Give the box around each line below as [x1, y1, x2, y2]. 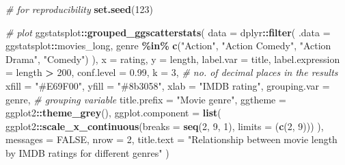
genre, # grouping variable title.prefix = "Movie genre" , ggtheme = [5, 92, 286, 106]
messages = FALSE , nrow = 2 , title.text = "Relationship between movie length [5, 132, 337, 147]
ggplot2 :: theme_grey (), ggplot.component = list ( [5, 105, 221, 120]
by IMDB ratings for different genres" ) [5, 145, 169, 160]
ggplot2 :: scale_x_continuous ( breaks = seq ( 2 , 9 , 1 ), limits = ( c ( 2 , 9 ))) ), [5, 118, 324, 133]
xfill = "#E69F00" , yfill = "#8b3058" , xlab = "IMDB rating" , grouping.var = [5, 78, 330, 92]
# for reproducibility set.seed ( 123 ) [5, 2, 153, 16]
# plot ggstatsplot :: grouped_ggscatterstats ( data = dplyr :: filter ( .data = [5, 25, 331, 39]
